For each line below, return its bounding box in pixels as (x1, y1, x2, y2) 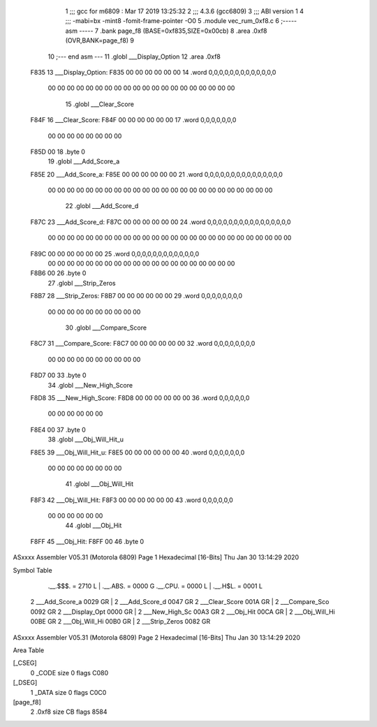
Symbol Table (13, 566, 52, 574)
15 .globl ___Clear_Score (65, 100, 134, 108)
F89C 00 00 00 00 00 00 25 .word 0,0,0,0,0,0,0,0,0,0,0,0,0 (30, 249, 200, 258)
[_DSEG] (13, 678, 38, 687)
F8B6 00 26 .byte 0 (30, 269, 87, 277)
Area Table (13, 646, 45, 654)
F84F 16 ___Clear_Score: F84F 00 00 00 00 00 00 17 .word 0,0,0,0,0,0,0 (30, 116, 237, 124)
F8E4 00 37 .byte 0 (30, 425, 87, 434)
